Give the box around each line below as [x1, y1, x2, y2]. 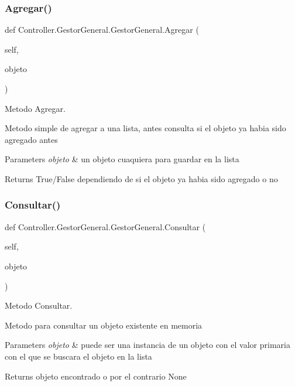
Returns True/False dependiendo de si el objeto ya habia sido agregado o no [5, 172, 278, 185]
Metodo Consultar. [5, 299, 73, 312]
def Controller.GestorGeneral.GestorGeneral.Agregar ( [5, 23, 199, 36]
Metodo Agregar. [5, 102, 66, 114]
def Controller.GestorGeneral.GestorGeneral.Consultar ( [5, 220, 206, 233]
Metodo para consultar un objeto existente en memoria [5, 319, 203, 331]
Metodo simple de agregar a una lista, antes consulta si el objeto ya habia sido [5, 122, 286, 134]
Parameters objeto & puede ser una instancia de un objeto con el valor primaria [5, 339, 290, 351]
